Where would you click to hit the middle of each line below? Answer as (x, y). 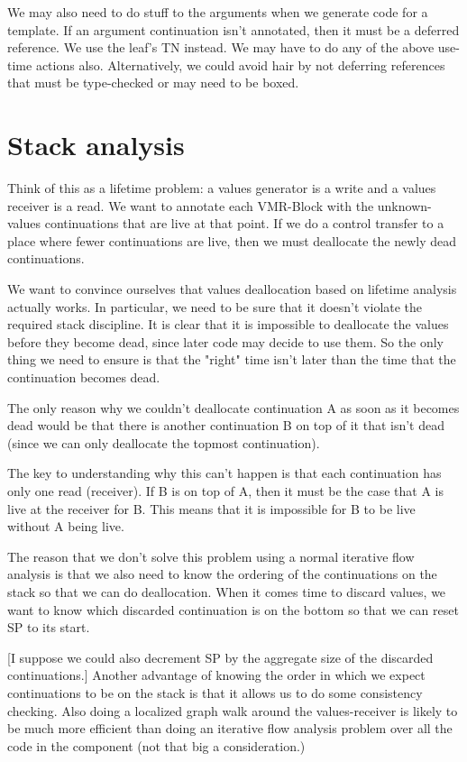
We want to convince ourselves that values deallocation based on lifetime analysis (232, 289)
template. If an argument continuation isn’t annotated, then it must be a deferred (233, 29)
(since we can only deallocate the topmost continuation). (164, 442)
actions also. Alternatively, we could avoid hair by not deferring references (240, 64)
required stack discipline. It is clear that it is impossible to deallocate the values (228, 324)
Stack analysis (96, 145)
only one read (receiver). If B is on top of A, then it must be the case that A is (225, 491)
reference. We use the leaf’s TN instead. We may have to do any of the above (221, 47)
